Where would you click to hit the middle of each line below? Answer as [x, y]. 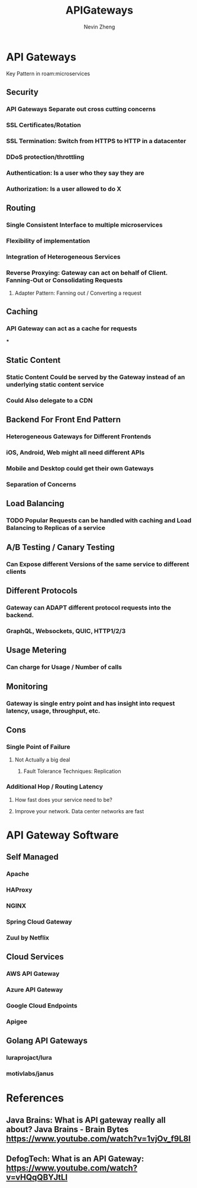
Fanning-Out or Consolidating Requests [64, 280]
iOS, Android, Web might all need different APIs [75, 453]
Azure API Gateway [35, 990]
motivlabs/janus [30, 1074]
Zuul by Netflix [28, 937]
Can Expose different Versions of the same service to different [98, 564]
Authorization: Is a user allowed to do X [64, 189]
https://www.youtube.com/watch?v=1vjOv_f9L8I [98, 1138]
